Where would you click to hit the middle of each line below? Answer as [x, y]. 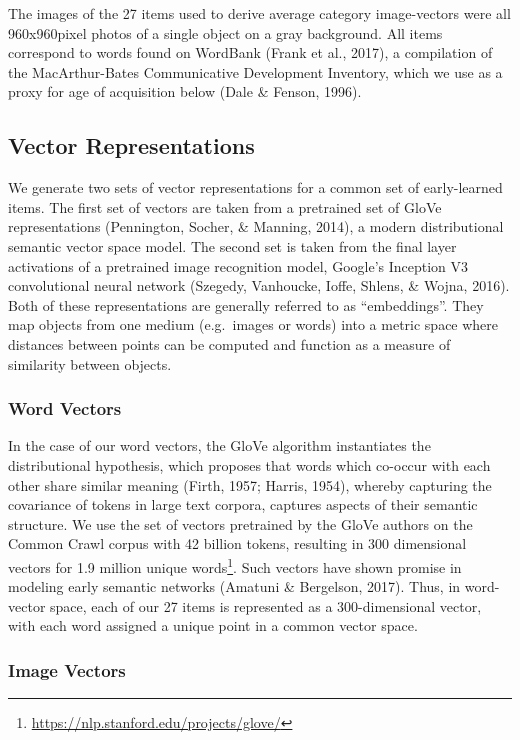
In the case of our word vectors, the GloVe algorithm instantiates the [219, 445]
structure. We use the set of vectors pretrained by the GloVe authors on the [240, 523]
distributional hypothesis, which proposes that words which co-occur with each [249, 464]
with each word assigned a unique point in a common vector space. [213, 625]
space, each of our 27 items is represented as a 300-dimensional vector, [266, 605]
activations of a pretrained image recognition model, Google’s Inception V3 [238, 265]
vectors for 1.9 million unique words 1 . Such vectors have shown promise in [235, 565]
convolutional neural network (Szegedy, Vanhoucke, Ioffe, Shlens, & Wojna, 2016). [259, 285]
